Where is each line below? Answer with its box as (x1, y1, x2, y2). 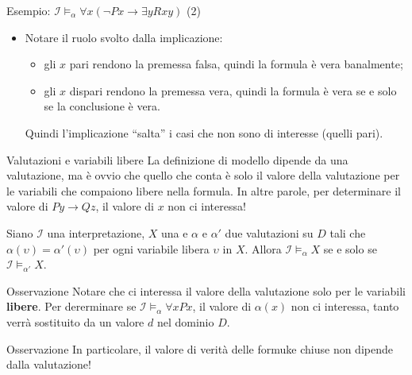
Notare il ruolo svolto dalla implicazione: (25, 29, 223, 45)
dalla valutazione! (6, 356, 91, 373)
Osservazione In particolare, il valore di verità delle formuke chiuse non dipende (6, 340, 393, 357)
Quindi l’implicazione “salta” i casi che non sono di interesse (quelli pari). (25, 124, 383, 141)
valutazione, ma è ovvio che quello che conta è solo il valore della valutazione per (6, 167, 400, 184)
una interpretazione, (47, 224, 145, 241)
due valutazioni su (225, 224, 314, 241)
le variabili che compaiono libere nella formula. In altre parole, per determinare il (6, 182, 401, 199)
